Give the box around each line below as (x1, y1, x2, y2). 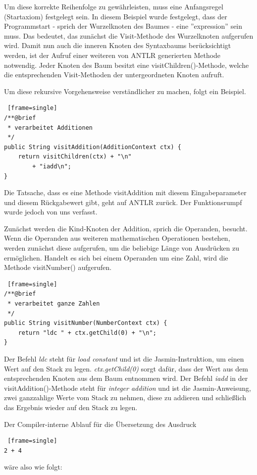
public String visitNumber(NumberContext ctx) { (4, 319, 167, 327)
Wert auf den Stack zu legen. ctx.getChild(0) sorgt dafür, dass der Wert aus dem (4, 363, 248, 373)
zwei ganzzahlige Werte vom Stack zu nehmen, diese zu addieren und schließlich (4, 392, 247, 403)
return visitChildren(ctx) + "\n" (18, 153, 132, 160)
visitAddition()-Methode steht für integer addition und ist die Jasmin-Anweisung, (4, 382, 251, 393)
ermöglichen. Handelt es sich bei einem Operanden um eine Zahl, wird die (4, 252, 228, 263)
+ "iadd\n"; (32, 162, 72, 170)
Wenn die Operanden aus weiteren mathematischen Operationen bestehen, (4, 233, 230, 243)
